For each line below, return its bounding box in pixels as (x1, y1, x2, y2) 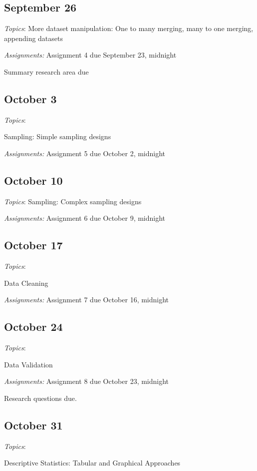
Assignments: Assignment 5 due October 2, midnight (4, 148, 166, 158)
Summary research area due (4, 66, 89, 77)
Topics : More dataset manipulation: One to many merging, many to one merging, (4, 23, 254, 34)
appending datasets (4, 33, 63, 43)
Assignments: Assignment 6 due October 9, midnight (4, 213, 166, 223)
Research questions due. (4, 392, 77, 403)
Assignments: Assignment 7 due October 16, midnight (4, 294, 169, 305)
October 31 (4, 417, 63, 432)
